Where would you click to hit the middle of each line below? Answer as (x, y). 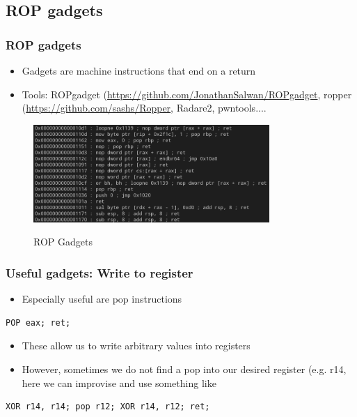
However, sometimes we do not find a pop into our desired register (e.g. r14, (184, 369)
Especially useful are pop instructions (102, 299)
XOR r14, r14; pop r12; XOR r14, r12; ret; (108, 407)
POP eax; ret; (38, 323)
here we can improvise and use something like (119, 382)
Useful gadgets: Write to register (100, 272)
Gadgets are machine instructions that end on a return (139, 70)
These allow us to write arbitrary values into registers (136, 346)
